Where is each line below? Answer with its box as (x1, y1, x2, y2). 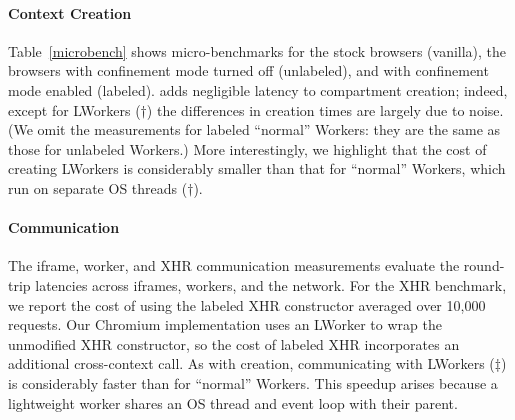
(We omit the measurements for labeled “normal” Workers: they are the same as (8, 119, 501, 140)
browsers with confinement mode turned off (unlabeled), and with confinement (8, 60, 489, 81)
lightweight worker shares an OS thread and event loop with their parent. (8, 392, 458, 413)
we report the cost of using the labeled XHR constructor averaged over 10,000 (8, 294, 486, 315)
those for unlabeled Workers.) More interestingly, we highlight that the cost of (8, 138, 487, 159)
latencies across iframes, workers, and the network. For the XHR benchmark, (35, 274, 507, 295)
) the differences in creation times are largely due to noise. (146, 99, 504, 120)
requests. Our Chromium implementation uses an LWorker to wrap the (8, 314, 442, 335)
